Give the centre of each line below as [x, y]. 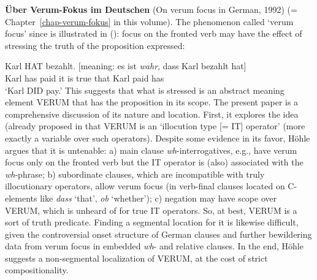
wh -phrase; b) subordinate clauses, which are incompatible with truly [135, 174]
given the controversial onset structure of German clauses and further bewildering [158, 234]
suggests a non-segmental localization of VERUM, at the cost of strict [136, 258]
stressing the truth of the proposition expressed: [95, 45]
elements [21, 198]
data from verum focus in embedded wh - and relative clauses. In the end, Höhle [154, 246]
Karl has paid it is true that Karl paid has [85, 78]
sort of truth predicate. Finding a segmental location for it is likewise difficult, [152, 222]
